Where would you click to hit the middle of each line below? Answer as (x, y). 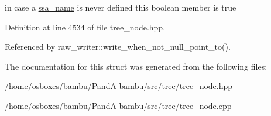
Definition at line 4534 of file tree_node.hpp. (85, 27)
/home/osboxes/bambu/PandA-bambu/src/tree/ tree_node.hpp (119, 86)
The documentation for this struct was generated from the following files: (136, 66)
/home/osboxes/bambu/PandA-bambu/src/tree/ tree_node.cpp (118, 105)
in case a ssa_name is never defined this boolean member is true (121, 7)
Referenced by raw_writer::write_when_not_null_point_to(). (118, 47)
